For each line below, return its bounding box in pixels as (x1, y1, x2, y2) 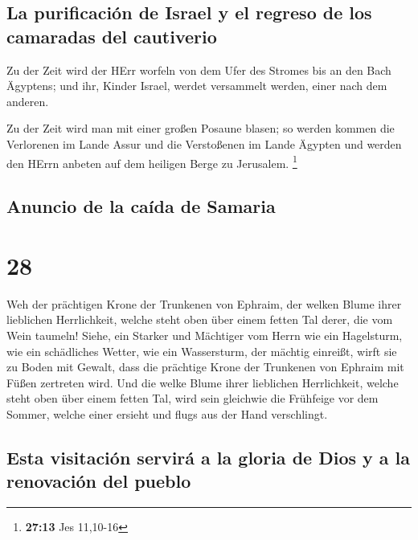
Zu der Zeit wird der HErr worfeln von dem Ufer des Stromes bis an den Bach (6, 61, 391, 78)
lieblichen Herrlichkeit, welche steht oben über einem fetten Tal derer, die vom (6, 311, 393, 328)
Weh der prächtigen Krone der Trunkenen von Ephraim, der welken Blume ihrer (6, 295, 402, 312)
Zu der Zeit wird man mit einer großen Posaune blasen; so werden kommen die (6, 120, 395, 137)
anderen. (6, 92, 49, 109)
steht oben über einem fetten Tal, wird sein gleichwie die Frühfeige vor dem (6, 390, 379, 407)
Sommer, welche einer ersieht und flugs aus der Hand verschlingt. (6, 405, 328, 422)
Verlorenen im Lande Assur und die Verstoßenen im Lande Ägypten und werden (6, 135, 402, 152)
